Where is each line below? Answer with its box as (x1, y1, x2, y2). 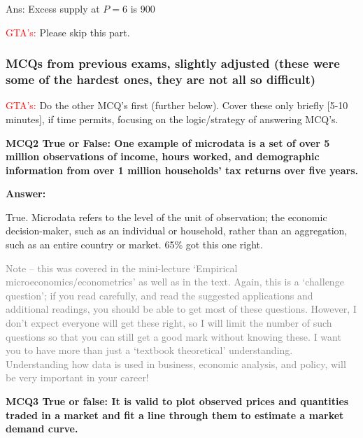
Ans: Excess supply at (6, 1, 100, 15)
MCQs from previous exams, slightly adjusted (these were (6, 55, 340, 72)
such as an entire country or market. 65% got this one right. (6, 237, 263, 252)
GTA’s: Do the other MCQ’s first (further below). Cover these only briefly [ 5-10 (6, 98, 348, 113)
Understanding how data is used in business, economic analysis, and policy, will (6, 356, 346, 371)
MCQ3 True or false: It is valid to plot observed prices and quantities (6, 394, 349, 409)
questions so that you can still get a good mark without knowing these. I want (6, 329, 341, 344)
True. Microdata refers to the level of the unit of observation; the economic (6, 209, 327, 224)
